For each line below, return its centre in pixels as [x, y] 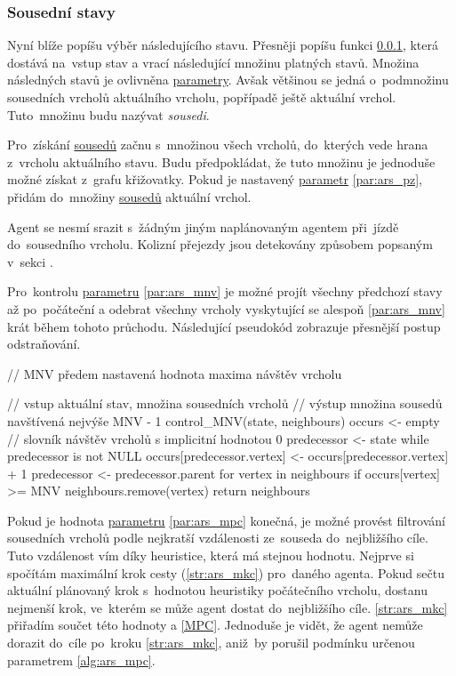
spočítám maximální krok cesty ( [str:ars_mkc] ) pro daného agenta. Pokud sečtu [226, 572]
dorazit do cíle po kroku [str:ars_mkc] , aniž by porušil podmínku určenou [211, 643]
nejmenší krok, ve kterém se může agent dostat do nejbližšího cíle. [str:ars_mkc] [228, 607]
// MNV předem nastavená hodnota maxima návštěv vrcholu [175, 373]
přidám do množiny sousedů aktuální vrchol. [129, 196]
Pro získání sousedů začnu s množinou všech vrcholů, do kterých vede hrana [218, 145]
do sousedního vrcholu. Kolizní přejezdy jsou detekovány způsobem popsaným [220, 244]
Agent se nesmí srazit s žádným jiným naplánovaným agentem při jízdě [203, 226]
